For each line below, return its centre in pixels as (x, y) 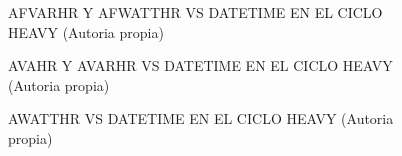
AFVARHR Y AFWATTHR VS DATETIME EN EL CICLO (195, 12)
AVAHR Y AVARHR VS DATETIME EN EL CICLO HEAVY (200, 65)
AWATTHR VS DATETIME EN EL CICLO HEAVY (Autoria (201, 118)
